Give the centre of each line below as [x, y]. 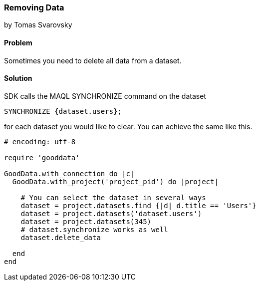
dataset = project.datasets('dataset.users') [111, 213]
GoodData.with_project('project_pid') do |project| [115, 181]
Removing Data [34, 7]
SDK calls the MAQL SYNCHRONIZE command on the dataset [105, 96]
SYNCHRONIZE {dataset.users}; [63, 111]
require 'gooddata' [42, 157]
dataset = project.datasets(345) [86, 221]
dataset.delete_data [61, 237]
